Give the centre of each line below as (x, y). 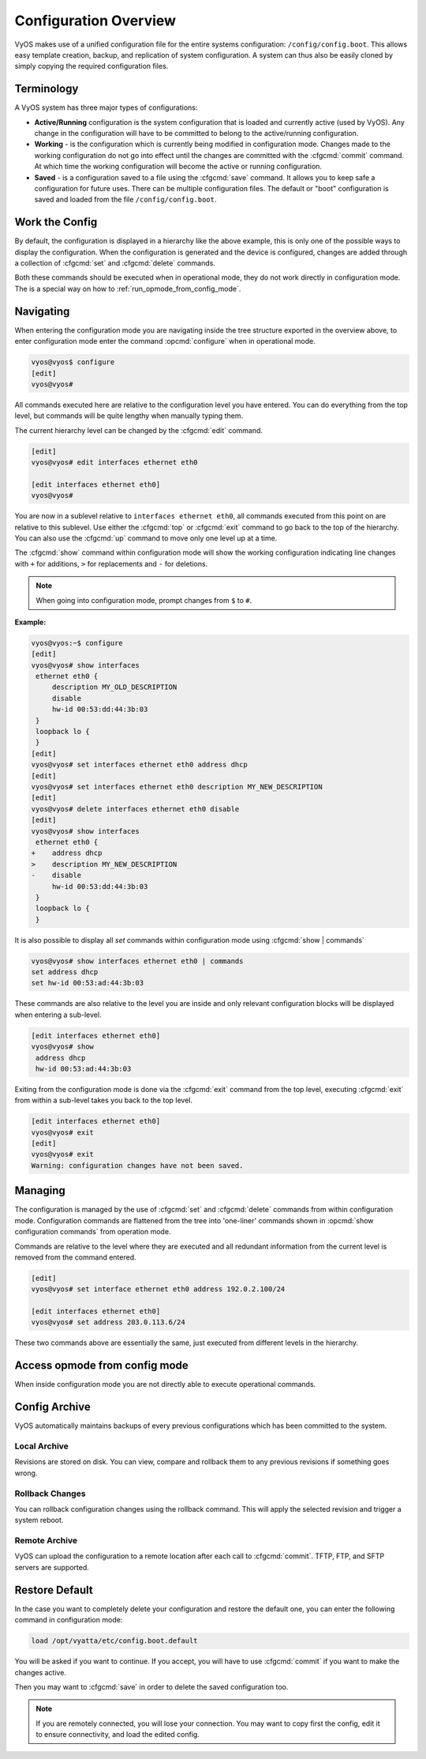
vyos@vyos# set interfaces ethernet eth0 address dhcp (139, 765)
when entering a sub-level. (58, 1015)
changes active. (41, 1672)
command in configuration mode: (69, 1620)
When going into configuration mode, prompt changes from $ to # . (144, 600)
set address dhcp (65, 972)
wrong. (26, 1473)
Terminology (47, 89)
